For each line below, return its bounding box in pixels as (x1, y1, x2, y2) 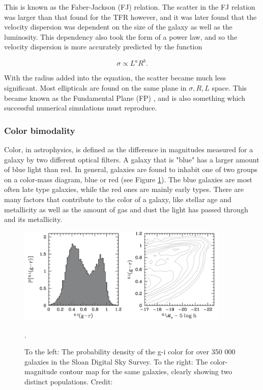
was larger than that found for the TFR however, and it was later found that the (4, 11, 257, 22)
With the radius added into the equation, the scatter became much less (4, 72, 226, 83)
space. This (212, 82, 247, 93)
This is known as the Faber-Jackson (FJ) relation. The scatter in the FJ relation (4, 2, 255, 12)
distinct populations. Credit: (24, 376, 113, 387)
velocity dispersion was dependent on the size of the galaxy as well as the (4, 21, 232, 32)
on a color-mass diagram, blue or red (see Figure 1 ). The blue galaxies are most (4, 174, 252, 184)
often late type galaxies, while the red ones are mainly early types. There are (4, 184, 244, 194)
